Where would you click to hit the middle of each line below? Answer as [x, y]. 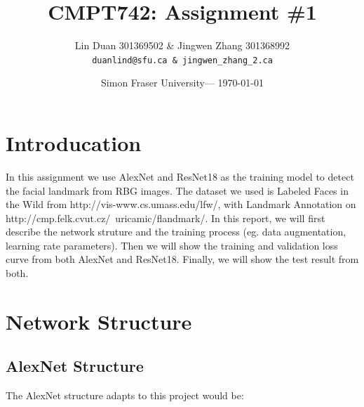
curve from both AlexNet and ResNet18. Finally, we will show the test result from [182, 259]
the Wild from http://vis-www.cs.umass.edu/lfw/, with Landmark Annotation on [181, 204]
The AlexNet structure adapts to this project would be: [125, 395]
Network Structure [99, 321]
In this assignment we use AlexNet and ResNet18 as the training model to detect [180, 176]
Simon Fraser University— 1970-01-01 [182, 83]
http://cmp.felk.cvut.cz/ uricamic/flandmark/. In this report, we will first [166, 218]
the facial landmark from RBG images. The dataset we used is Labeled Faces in [177, 190]
